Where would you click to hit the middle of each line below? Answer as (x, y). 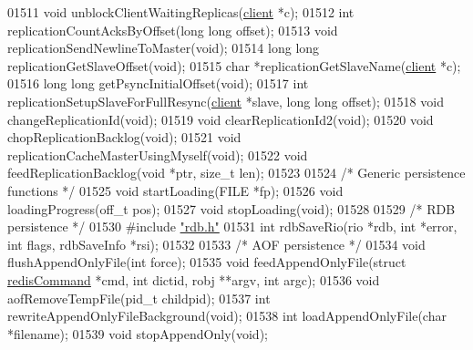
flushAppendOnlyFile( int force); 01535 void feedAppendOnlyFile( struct (207, 262)
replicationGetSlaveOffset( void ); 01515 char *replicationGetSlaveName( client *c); (234, 65)
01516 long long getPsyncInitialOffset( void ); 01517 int (158, 83)
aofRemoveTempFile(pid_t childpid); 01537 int (139, 298)
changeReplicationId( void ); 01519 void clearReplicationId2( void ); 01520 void (221, 119)
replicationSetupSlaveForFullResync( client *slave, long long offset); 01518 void (226, 101)
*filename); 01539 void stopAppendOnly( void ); (138, 333)
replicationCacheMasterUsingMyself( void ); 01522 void (158, 154)
